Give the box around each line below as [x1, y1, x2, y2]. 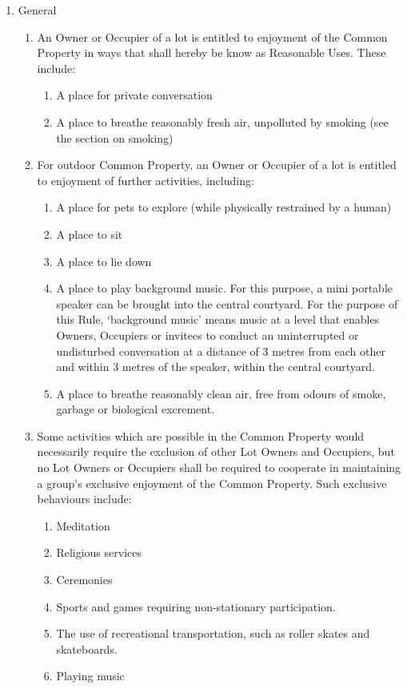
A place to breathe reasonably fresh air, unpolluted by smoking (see [56, 113, 389, 130]
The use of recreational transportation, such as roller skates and [56, 625, 370, 642]
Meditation [56, 517, 110, 534]
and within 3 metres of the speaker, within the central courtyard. [56, 358, 375, 375]
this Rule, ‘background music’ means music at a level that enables [56, 311, 380, 328]
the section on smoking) [56, 129, 174, 146]
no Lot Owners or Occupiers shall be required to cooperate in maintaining [37, 459, 401, 476]
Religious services [56, 544, 142, 561]
